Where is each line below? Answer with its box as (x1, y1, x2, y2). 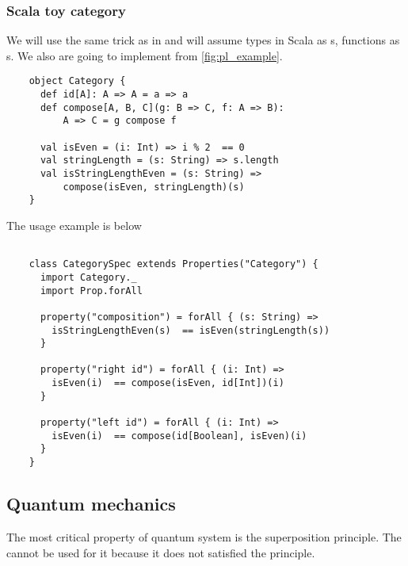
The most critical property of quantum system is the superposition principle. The (6, 528, 402, 545)
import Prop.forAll (40, 285, 143, 296)
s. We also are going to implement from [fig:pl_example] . (6, 47, 283, 63)
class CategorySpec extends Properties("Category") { (29, 258, 318, 270)
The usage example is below (6, 216, 142, 233)
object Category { (29, 75, 126, 87)
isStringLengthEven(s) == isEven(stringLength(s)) (51, 324, 330, 336)
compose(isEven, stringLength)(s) (63, 181, 245, 193)
